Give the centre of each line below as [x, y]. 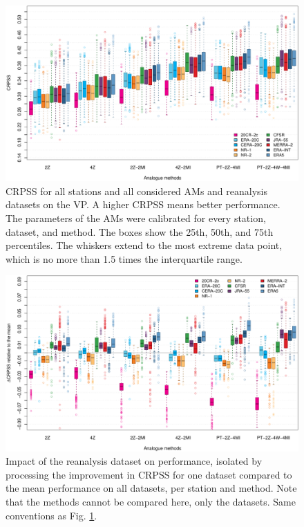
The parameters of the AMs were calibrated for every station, [136, 218]
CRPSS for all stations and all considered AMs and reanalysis [136, 191]
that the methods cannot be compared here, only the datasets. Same [151, 501]
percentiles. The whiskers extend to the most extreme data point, [144, 245]
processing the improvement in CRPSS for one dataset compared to [149, 474]
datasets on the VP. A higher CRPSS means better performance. [143, 204]
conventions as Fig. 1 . [51, 515]
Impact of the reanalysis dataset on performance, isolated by [134, 461]
